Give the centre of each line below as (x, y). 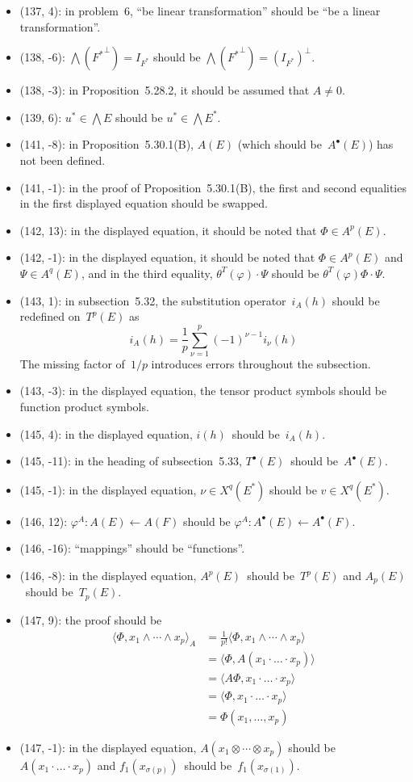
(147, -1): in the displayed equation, (108, 747)
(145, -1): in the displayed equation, (108, 489)
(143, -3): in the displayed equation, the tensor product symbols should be (203, 391)
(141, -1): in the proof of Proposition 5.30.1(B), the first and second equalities (213, 187)
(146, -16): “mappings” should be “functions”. (132, 548)
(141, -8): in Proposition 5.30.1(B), (107, 144)
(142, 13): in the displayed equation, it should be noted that (168, 230)
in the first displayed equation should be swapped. (144, 203)
